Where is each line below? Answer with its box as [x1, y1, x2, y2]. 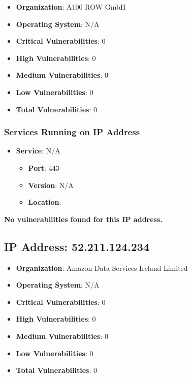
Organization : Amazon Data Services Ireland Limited [16, 262, 188, 273]
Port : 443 [28, 162, 59, 173]
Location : [28, 197, 61, 207]
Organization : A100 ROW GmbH [16, 2, 126, 12]
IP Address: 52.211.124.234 [4, 238, 149, 254]
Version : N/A [28, 179, 74, 190]
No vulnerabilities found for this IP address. [4, 213, 163, 224]
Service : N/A [16, 145, 60, 156]
